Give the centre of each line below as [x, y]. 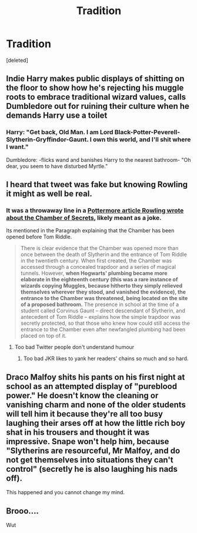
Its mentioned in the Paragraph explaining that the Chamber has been [90, 231]
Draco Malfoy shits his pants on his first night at [96, 377]
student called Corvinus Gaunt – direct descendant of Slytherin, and [103, 311]
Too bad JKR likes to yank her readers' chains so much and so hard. [106, 359]
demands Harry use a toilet [57, 116]
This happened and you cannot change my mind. [66, 492]
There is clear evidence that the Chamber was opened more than [99, 248]
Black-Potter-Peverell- [147, 132]
